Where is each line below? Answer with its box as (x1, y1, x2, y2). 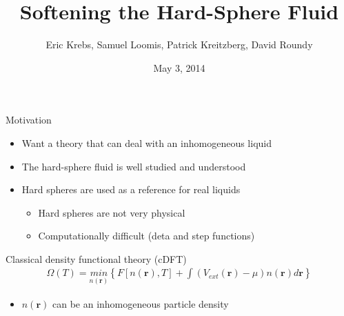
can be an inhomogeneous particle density (52, 296, 229, 310)
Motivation (6, 112, 52, 127)
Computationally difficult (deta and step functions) (38, 228, 255, 243)
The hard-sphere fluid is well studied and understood (21, 159, 246, 173)
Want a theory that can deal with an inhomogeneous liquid (21, 135, 272, 150)
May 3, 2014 (153, 60, 205, 75)
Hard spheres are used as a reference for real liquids (21, 182, 241, 197)
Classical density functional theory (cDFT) (6, 251, 187, 266)
